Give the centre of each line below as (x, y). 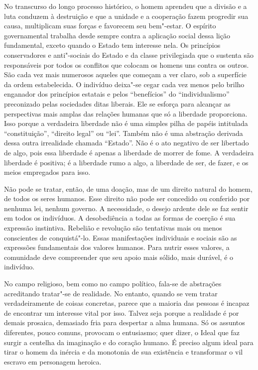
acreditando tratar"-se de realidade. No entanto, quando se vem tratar (111, 293)
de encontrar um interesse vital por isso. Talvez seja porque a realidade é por (122, 312)
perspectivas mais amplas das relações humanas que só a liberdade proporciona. (126, 113)
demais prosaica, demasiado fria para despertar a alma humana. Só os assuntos (125, 322)
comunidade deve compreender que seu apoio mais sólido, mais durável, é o (119, 257)
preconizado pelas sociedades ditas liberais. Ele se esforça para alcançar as (117, 103)
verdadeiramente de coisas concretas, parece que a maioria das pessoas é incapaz (127, 303)
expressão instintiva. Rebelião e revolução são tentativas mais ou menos (113, 228)
